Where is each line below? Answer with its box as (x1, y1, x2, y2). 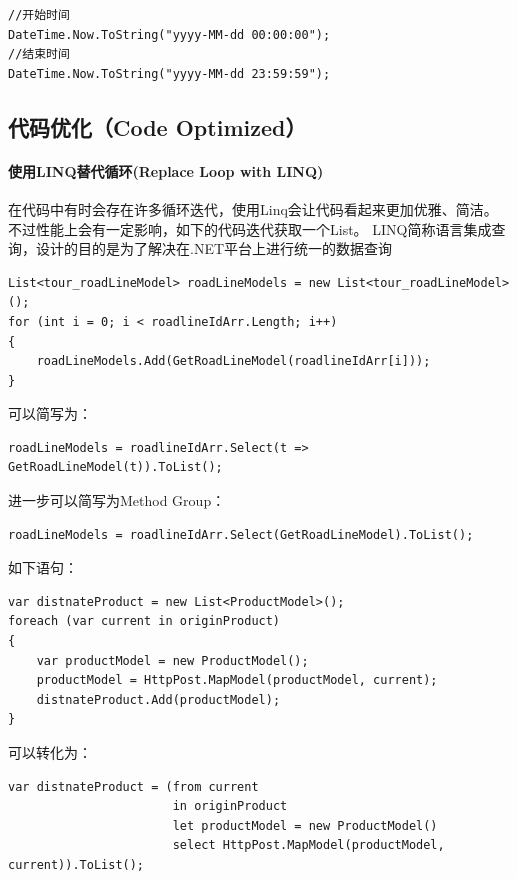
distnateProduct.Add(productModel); (36, 692, 281, 707)
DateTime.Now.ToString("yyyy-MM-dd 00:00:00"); (8, 27, 331, 42)
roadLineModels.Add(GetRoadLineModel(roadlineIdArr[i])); (36, 354, 431, 369)
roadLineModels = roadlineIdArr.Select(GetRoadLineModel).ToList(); (8, 527, 474, 542)
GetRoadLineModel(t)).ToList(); (8, 460, 223, 475)
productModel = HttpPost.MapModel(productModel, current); (36, 673, 438, 688)
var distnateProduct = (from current (8, 779, 259, 794)
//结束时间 (8, 47, 70, 62)
